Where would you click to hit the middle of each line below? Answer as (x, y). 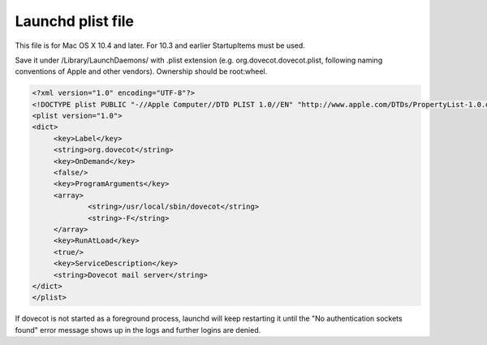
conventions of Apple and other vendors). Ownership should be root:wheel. (141, 71)
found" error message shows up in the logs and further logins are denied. (138, 330)
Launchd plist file (74, 21)
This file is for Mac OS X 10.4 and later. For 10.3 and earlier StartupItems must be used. (160, 45)
